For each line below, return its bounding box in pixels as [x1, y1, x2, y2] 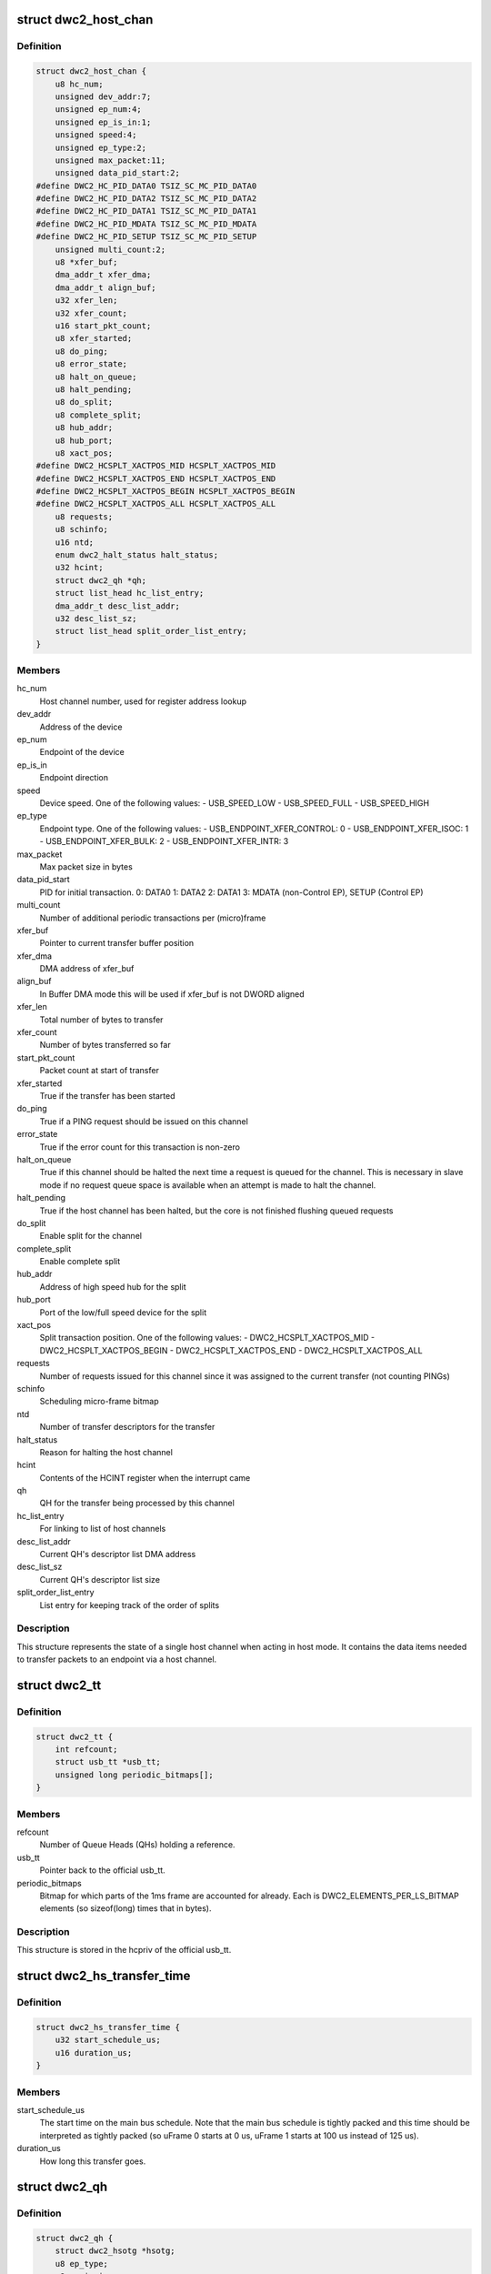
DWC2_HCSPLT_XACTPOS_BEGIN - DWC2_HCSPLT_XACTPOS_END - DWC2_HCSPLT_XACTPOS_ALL [39, 1344, 423, 1355]
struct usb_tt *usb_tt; [55, 1756, 161, 1767]
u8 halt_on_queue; [55, 371, 137, 382]
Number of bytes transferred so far [39, 1040, 172, 1051]
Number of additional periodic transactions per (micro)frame [39, 912, 266, 923]
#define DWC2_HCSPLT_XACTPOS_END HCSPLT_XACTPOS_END [35, 473, 276, 484]
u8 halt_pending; [55, 384, 133, 395]
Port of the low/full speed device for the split [39, 1306, 207, 1318]
